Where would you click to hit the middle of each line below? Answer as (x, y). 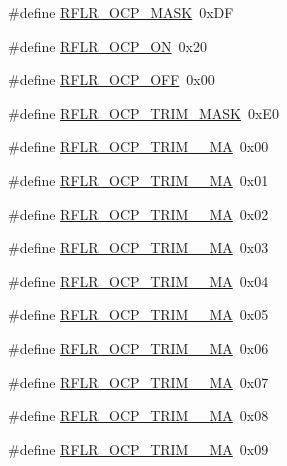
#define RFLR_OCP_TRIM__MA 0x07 (138, 381)
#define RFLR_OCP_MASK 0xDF (121, 12)
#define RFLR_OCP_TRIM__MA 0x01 (138, 179)
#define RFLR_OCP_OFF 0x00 (111, 79)
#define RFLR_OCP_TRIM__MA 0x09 (138, 448)
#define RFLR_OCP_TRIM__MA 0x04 (138, 280)
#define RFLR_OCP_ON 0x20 (107, 45)
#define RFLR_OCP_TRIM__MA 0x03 (138, 247)
